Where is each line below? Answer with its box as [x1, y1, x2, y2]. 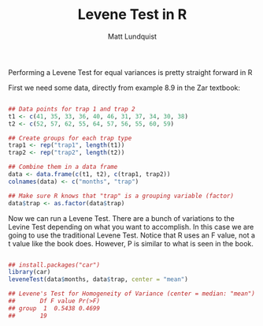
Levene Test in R [77, 6, 187, 24]
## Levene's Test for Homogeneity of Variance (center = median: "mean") [8, 290, 256, 298]
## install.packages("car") [8, 260, 101, 269]
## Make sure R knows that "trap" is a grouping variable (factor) [8, 192, 235, 200]
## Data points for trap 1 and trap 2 [8, 105, 135, 113]
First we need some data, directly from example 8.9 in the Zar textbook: [8, 83, 241, 92]
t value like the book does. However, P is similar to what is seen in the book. [8, 238, 254, 248]
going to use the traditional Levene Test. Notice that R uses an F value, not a [8, 230, 256, 240]
